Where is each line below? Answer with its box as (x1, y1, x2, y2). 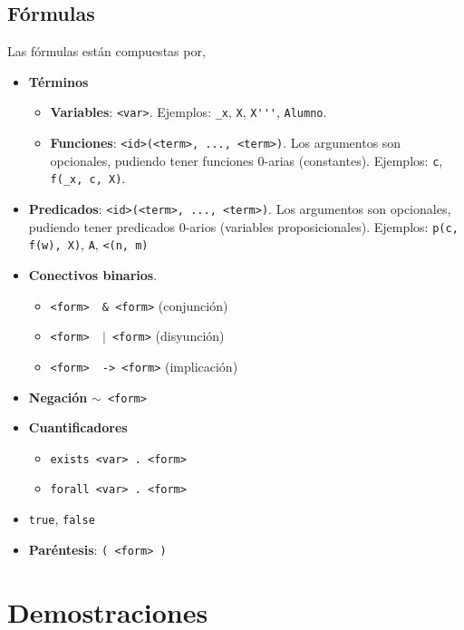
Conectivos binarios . (28, 265, 158, 284)
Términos (28, 72, 89, 91)
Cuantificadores (28, 418, 128, 437)
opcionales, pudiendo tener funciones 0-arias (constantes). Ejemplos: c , (50, 150, 443, 170)
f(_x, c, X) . (50, 169, 126, 188)
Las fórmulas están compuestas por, (7, 42, 206, 61)
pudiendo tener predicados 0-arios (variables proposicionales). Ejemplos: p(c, (28, 217, 459, 236)
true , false (28, 509, 95, 528)
